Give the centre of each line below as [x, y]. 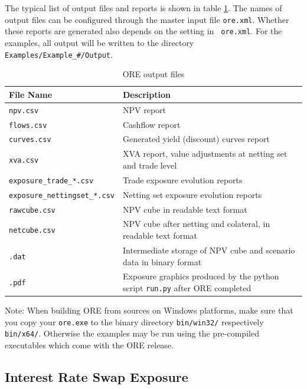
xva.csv [24, 161]
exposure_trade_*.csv [51, 181]
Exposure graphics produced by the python [201, 276]
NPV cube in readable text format [185, 209]
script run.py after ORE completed [187, 287]
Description [146, 94]
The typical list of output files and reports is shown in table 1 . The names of [143, 8]
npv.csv [24, 111]
